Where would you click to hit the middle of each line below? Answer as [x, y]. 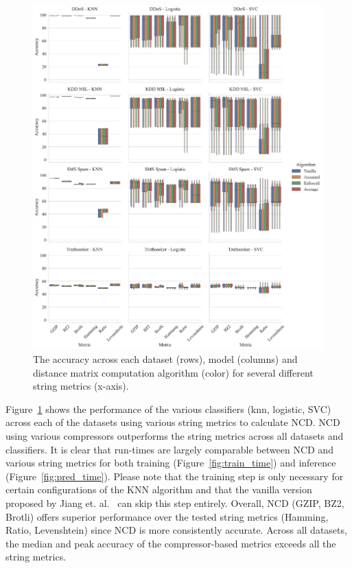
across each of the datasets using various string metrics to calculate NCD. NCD [173, 422]
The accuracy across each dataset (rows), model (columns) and [165, 359]
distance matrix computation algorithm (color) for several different [173, 372]
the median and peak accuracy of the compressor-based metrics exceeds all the [171, 543]
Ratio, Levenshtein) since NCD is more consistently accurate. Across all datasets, [176, 530]
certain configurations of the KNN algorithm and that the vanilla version [159, 489]
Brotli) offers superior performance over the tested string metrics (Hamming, [167, 516]
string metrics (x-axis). [81, 386]
